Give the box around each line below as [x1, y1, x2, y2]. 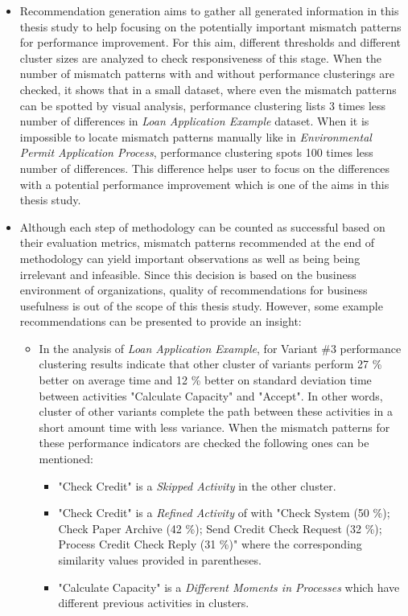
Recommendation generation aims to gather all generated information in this [19, 2, 399, 18]
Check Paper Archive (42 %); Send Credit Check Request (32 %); [58, 519, 382, 536]
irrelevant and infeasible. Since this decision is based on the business [19, 265, 356, 282]
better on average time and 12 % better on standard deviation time [39, 372, 372, 388]
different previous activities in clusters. [58, 594, 249, 611]
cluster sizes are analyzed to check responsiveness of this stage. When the [19, 49, 381, 66]
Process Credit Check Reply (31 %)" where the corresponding [58, 536, 362, 552]
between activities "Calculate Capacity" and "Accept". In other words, [39, 387, 383, 404]
